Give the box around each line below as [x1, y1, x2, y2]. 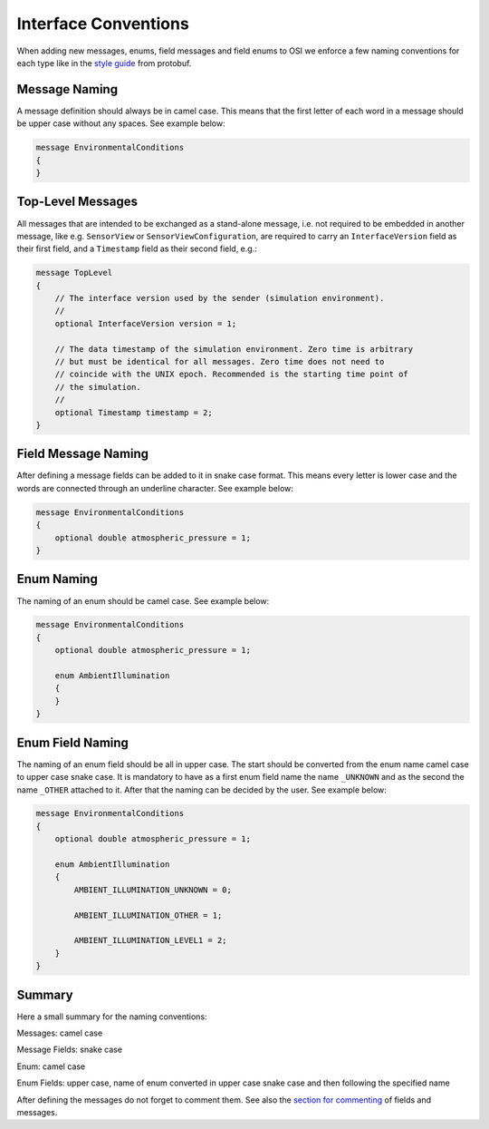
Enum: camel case [16, 1061, 86, 1072]
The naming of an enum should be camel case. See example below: [16, 595, 270, 607]
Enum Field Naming [16, 735, 129, 750]
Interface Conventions [16, 14, 189, 34]
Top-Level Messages [16, 194, 139, 209]
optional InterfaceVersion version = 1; [54, 318, 237, 328]
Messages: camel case [16, 1027, 103, 1038]
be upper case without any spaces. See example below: [16, 118, 225, 129]
